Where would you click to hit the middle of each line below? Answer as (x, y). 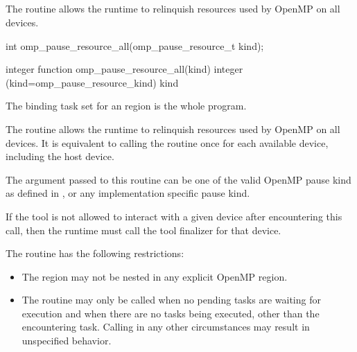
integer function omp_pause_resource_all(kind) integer (124, 69)
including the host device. (60, 156)
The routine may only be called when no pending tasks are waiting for (171, 300)
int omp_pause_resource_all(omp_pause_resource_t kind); (135, 45)
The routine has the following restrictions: (95, 253)
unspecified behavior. (67, 341)
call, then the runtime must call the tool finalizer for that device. (143, 230)
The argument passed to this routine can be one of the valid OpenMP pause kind (178, 179)
